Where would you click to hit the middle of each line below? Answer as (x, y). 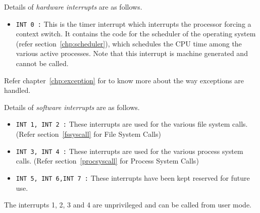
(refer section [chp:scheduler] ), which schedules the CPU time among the (129, 43)
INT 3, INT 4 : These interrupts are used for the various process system (129, 151)
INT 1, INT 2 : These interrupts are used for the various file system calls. (132, 124)
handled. (17, 90)
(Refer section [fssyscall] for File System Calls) (88, 134)
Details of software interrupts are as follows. (72, 107)
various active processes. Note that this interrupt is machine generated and (132, 53)
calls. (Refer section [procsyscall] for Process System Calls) (107, 161)
